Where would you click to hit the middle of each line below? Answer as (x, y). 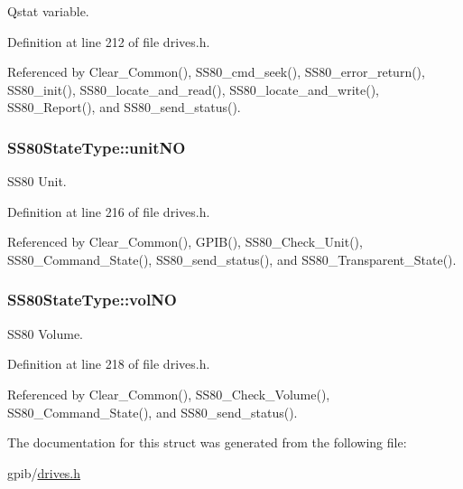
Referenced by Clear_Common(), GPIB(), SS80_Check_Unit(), (185, 242)
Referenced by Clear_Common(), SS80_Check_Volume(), (169, 394)
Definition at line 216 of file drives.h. (109, 211)
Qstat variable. (48, 11)
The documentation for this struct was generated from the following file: (207, 442)
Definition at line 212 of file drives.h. (109, 41)
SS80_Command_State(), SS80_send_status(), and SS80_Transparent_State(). (232, 259)
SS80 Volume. (46, 333)
